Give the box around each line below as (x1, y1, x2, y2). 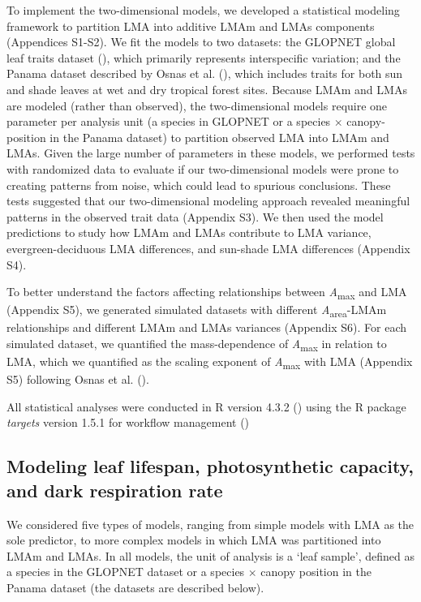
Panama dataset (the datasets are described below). (6, 578, 264, 596)
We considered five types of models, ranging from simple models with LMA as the (6, 515, 415, 532)
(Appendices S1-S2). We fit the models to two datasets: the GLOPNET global (6, 33, 396, 50)
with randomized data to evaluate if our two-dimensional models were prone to (6, 160, 399, 177)
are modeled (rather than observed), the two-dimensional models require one (6, 97, 388, 114)
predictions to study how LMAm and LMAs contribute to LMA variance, (6, 224, 372, 241)
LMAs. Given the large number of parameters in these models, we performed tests (6, 144, 415, 161)
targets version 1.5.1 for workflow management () (6, 414, 250, 431)
